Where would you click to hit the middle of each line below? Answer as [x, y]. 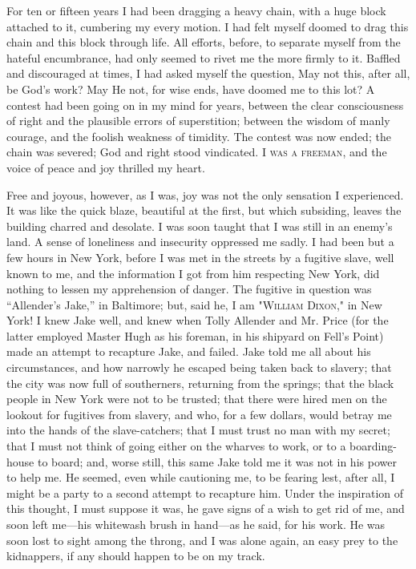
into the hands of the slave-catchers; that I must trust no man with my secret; [198, 430]
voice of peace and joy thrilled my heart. [106, 167]
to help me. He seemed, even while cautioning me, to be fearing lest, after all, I [201, 477]
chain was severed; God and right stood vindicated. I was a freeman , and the [197, 152]
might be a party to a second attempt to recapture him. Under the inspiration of [205, 492]
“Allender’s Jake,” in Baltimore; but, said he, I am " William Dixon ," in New [194, 304]
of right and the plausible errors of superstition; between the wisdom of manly [198, 121]
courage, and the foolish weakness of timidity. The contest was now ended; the [199, 136]
